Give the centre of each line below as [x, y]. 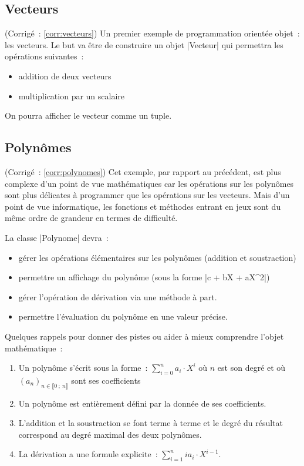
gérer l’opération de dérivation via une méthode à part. [118, 296]
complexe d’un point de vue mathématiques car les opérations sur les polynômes [149, 183]
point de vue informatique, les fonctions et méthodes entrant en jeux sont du [143, 206]
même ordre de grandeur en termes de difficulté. [91, 218]
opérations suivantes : [44, 56]
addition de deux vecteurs [65, 76]
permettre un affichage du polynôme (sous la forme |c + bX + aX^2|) [144, 277]
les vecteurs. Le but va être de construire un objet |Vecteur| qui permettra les [144, 44]
